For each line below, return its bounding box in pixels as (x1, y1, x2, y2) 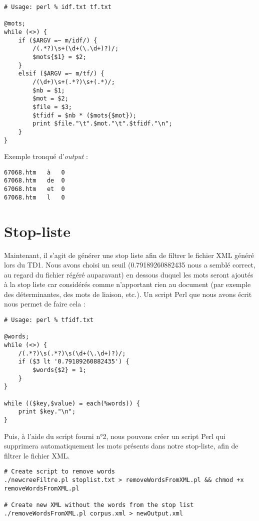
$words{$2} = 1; (32, 366, 86, 373)
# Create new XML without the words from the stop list (4, 501, 194, 508)
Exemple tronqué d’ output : (4, 151, 88, 161)
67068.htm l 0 (4, 193, 65, 201)
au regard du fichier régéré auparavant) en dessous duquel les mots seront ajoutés (4, 269, 253, 279)
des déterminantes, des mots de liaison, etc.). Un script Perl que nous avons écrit (4, 288, 252, 299)
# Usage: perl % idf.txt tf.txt (4, 3, 111, 10)
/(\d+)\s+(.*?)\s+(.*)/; (32, 78, 115, 85)
